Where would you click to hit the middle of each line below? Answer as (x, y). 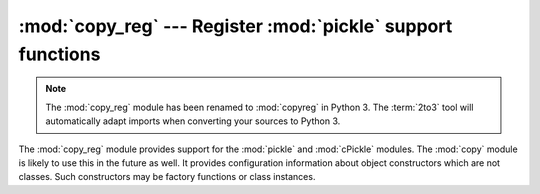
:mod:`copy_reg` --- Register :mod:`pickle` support (235, 26)
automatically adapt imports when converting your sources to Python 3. (193, 121)
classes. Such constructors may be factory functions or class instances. (167, 177)
